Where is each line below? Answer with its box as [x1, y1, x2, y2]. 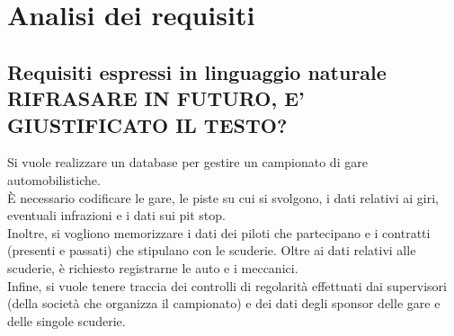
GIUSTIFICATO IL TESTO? [7, 111, 288, 138]
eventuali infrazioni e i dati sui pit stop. [7, 206, 226, 225]
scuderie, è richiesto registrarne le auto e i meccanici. [7, 258, 298, 277]
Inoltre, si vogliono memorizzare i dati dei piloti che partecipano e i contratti [7, 223, 431, 242]
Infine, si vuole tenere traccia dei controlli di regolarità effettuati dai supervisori [7, 276, 447, 295]
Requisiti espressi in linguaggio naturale [7, 57, 387, 85]
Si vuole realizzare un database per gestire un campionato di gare [7, 153, 368, 172]
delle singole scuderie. [7, 311, 126, 330]
